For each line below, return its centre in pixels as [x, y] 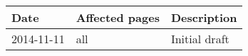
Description [204, 17]
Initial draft [200, 39]
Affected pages [118, 17]
